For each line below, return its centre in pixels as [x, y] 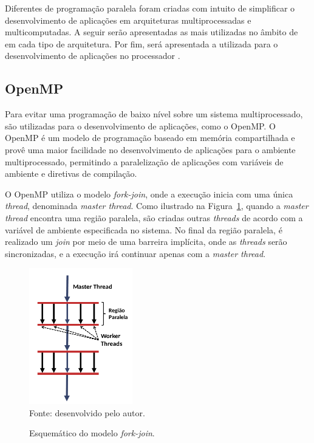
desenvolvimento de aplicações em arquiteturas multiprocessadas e [128, 20]
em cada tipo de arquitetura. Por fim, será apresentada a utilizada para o [142, 43]
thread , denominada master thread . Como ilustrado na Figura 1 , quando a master [157, 206]
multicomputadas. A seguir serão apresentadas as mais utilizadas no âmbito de [152, 32]
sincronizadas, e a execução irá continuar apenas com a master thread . [135, 253]
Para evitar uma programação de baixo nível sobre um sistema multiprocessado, [154, 114]
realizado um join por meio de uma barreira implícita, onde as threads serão [146, 242]
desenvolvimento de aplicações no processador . [93, 56]
